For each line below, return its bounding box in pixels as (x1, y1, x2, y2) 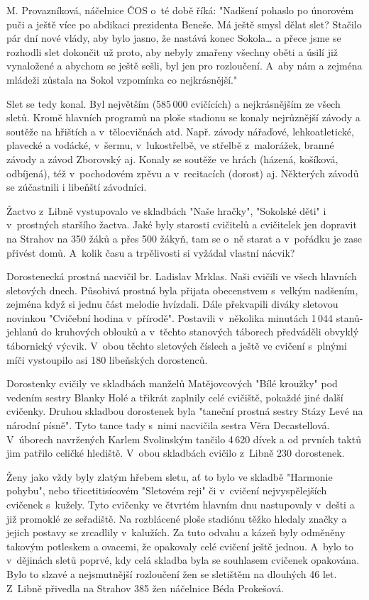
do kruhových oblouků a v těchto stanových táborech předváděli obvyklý (41, 324, 359, 339)
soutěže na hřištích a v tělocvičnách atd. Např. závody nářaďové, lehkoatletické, (6, 123, 354, 138)
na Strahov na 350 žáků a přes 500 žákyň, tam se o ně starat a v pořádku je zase (6, 230, 362, 245)
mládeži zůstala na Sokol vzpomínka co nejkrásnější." (6, 72, 238, 87)
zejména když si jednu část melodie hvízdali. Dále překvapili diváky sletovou (6, 296, 338, 311)
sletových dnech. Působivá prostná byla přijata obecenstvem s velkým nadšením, (6, 282, 358, 297)
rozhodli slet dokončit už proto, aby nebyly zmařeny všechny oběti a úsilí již (6, 44, 338, 59)
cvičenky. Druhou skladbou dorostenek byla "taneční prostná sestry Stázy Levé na (6, 404, 363, 418)
